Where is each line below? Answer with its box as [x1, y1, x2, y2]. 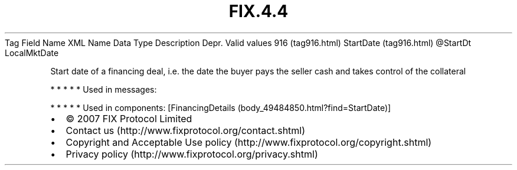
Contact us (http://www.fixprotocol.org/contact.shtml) [66, 124, 306, 136]
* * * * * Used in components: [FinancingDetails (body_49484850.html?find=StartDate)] [50, 102, 391, 113]
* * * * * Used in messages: [50, 84, 157, 94]
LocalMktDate [5, 47, 59, 58]
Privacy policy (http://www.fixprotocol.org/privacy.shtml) [66, 148, 318, 160]
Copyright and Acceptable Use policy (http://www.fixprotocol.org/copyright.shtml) [66, 136, 432, 148]
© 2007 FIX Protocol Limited [66, 112, 192, 125]
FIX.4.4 [228, 1, 289, 21]
